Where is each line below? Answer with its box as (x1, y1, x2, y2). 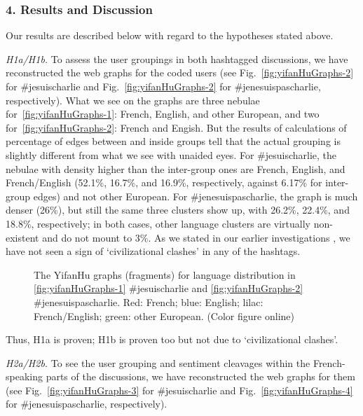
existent (6, 230, 39, 244)
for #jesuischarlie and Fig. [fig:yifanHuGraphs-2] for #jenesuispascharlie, (6, 79, 321, 93)
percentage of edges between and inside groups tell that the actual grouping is (6, 134, 341, 148)
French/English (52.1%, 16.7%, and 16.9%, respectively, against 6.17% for (6, 175, 322, 190)
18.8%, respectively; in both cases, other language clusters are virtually (6, 216, 310, 230)
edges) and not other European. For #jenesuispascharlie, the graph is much (33, 188, 358, 203)
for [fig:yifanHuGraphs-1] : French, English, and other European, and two (6, 106, 320, 121)
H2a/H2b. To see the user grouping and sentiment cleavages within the (6, 355, 310, 370)
